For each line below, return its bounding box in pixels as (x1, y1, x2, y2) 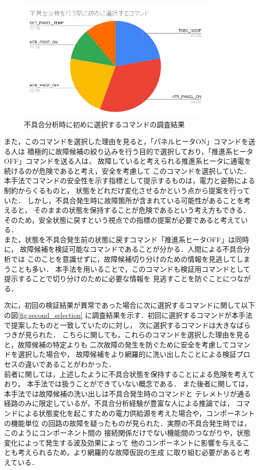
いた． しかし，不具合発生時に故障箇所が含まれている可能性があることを (4, 195, 244, 205)
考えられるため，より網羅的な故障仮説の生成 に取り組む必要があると (17, 447, 244, 457)
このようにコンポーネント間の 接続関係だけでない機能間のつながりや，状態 (4, 427, 251, 438)
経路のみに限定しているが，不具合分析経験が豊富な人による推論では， (4, 398, 234, 408)
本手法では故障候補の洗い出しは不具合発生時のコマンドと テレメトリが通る (4, 388, 251, 398)
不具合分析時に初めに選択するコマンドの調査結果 (24, 119, 185, 130)
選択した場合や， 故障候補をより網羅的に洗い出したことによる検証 (17, 349, 237, 359)
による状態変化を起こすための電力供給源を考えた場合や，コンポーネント (17, 407, 255, 418)
